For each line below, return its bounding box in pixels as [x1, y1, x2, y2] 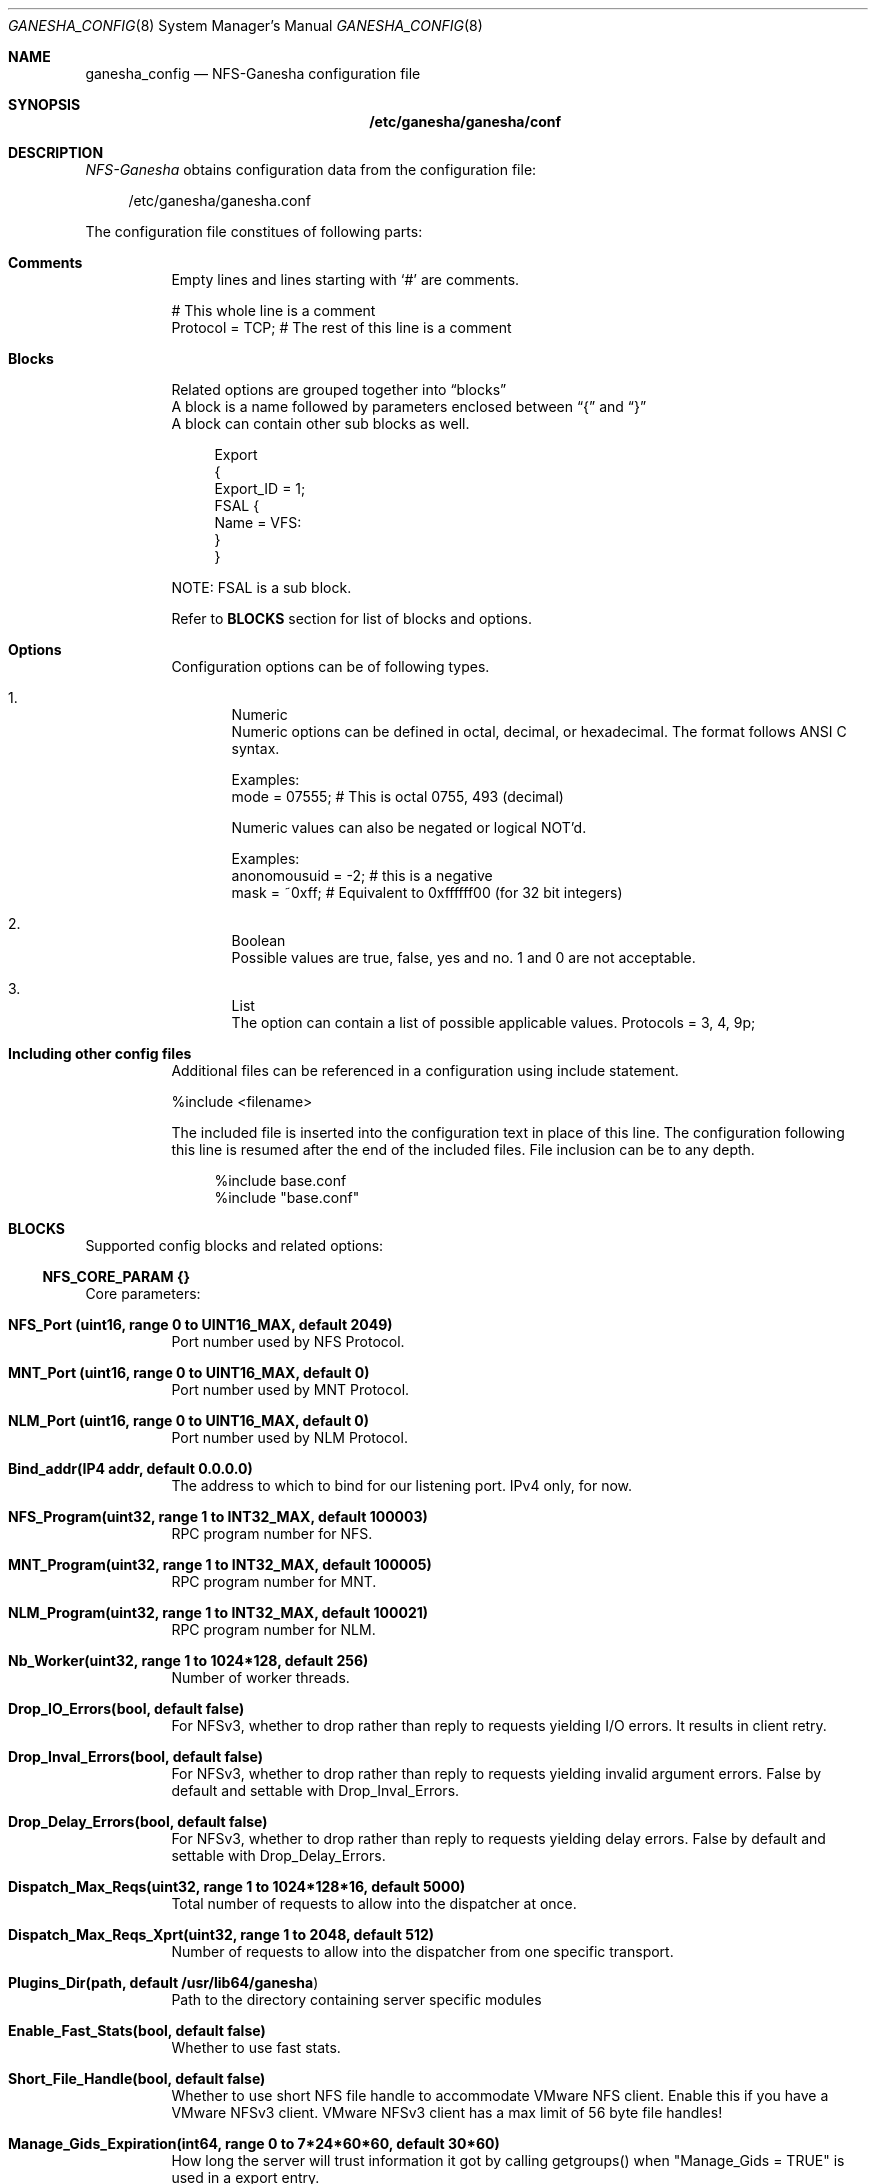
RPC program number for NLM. [171, 1621, 376, 1638]
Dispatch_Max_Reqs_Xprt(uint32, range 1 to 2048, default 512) [8, 1926, 435, 1943]
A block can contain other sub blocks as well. [171, 415, 470, 432]
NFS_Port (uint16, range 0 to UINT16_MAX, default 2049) [8, 1316, 393, 1333]
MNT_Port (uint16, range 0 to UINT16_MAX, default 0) [8, 1364, 370, 1381]
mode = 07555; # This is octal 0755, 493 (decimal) [231, 788, 564, 805]
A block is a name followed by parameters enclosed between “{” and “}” [171, 398, 647, 415]
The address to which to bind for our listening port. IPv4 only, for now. [171, 1477, 633, 1494]
